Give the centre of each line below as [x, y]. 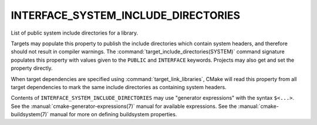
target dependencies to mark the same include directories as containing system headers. [119, 87]
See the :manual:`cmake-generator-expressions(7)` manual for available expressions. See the [124, 106]
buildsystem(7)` [30, 114]
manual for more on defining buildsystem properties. [114, 114]
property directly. [32, 68]
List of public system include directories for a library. [75, 33]
